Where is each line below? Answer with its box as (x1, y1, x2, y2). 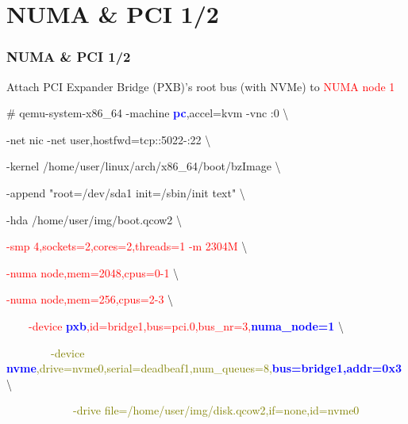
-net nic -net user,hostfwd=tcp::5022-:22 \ (6, 131, 211, 147)
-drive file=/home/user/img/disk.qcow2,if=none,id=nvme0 (72, 402, 360, 418)
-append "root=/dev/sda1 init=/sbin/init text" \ (6, 184, 245, 201)
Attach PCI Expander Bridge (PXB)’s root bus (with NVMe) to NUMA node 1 (6, 78, 395, 94)
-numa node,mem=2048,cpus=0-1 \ (6, 264, 179, 281)
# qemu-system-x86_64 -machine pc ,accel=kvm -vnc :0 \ (6, 105, 289, 121)
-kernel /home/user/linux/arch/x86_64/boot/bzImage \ (6, 158, 281, 174)
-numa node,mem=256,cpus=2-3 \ (6, 291, 174, 307)
